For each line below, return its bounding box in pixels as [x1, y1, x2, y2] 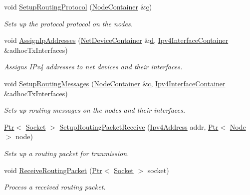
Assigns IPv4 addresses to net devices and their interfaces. [4, 61, 183, 72]
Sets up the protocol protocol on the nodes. [4, 18, 133, 28]
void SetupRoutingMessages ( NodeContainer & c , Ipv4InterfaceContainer [4, 78, 226, 88]
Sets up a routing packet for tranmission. [4, 148, 129, 158]
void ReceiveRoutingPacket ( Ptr [4, 165, 102, 175]
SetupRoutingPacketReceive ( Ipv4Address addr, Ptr [59, 121, 219, 132]
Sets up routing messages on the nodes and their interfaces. [4, 105, 186, 115]
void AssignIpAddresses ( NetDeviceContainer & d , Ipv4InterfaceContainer [4, 35, 229, 45]
